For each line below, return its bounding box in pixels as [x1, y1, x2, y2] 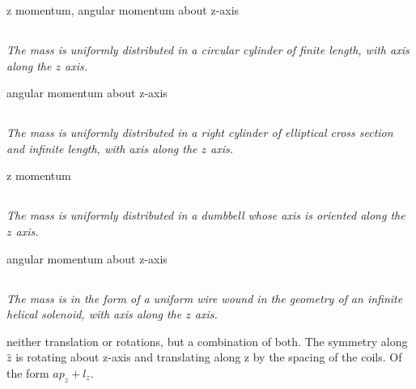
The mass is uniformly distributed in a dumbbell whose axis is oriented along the [6, 207, 405, 224]
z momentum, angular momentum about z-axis [6, 2, 240, 18]
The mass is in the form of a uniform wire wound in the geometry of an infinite [6, 289, 403, 306]
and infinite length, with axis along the [6, 139, 197, 156]
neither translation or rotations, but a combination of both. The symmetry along [6, 332, 408, 349]
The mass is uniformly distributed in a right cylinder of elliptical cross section [6, 124, 393, 141]
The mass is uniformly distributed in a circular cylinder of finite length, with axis [6, 41, 410, 58]
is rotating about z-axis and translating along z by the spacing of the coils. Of [15, 348, 402, 365]
